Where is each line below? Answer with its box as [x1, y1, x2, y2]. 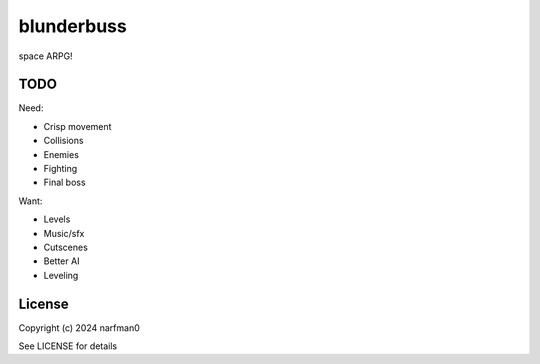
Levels [43, 213, 71, 225]
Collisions [43, 135, 84, 147]
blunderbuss [18, 15, 127, 37]
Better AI [43, 255, 80, 267]
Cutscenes [43, 241, 89, 253]
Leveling [43, 269, 79, 281]
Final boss [43, 176, 86, 189]
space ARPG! [18, 50, 74, 62]
